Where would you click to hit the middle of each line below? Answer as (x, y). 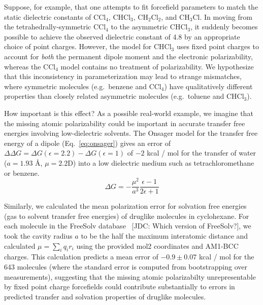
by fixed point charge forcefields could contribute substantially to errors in (120, 287)
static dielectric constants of (48, 16)
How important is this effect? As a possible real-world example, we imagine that (129, 113)
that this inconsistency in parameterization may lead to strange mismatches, (123, 76)
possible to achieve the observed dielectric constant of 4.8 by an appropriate (122, 36)
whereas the (23, 66)
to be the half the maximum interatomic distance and (165, 236)
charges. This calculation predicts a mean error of (81, 257)
